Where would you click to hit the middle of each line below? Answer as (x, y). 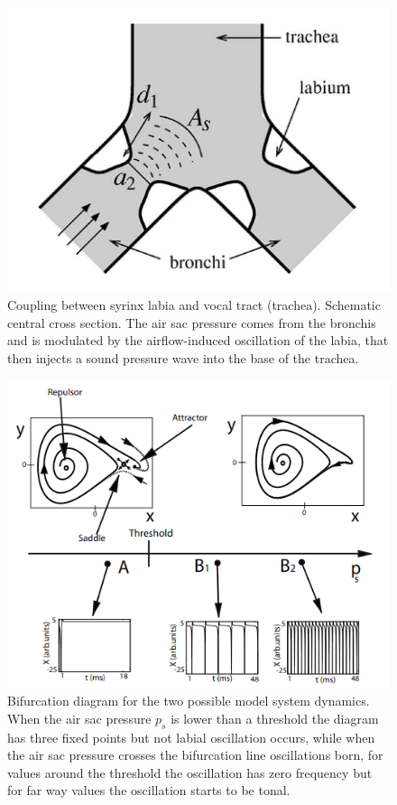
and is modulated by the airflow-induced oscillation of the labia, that (198, 340)
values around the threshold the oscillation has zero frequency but (190, 772)
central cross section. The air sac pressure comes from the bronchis (192, 322)
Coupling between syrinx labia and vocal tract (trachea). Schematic (194, 304)
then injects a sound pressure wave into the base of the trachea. (183, 357)
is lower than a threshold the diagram (275, 718)
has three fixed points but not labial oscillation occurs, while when (191, 737)
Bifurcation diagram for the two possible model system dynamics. (189, 701)
